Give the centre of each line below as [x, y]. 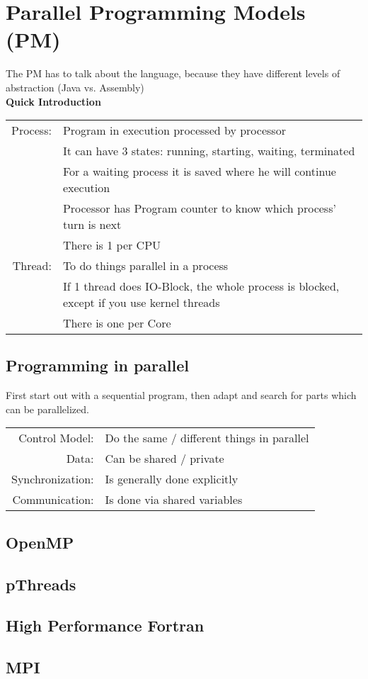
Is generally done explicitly [172, 479]
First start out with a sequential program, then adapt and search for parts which [181, 395]
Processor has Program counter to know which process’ [199, 208]
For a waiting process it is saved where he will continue [199, 172]
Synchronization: [53, 479]
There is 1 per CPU [112, 245]
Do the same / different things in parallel [207, 438]
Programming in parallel [97, 365]
